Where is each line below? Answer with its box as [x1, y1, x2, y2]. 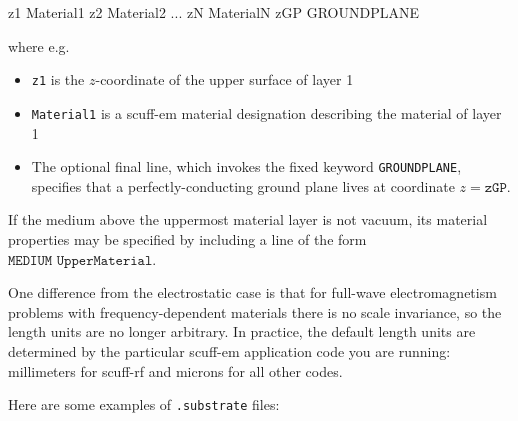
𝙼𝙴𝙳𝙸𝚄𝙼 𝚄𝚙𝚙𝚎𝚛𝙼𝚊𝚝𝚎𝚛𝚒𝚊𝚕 [8, 253, 153, 268]
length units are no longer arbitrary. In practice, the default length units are [8, 321, 476, 342]
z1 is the [31, 69, 85, 90]
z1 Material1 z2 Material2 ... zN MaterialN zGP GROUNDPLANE [8, 2, 419, 22]
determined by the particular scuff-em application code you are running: [8, 340, 451, 361]
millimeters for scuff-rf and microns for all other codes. [8, 360, 343, 381]
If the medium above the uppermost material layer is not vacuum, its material [8, 209, 488, 230]
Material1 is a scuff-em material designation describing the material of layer [31, 102, 502, 123]
